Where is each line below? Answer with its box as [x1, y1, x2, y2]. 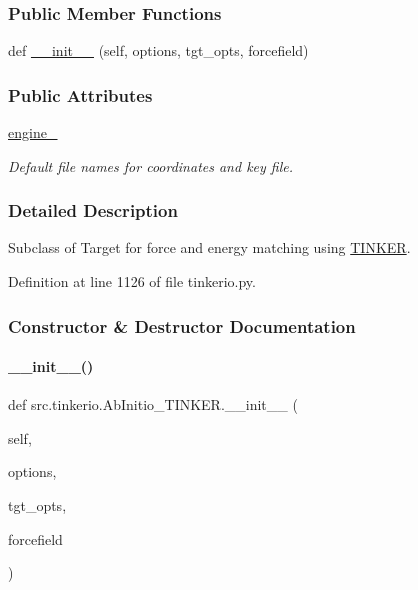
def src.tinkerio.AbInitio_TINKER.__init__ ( [8, 394, 298, 415]
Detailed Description [8, 198, 178, 223]
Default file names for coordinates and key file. [8, 155, 294, 176]
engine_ [8, 122, 58, 143]
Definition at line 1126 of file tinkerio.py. [8, 271, 256, 292]
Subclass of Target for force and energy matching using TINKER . [8, 237, 411, 258]
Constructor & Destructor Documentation [8, 313, 356, 338]
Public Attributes [8, 82, 153, 107]
